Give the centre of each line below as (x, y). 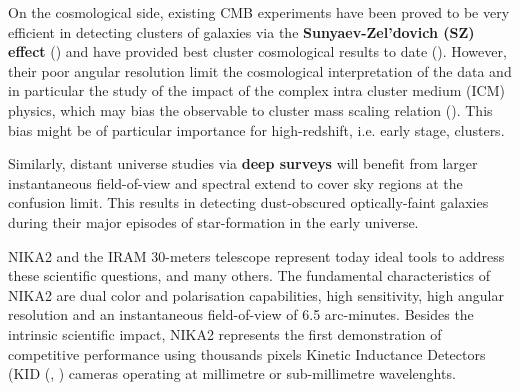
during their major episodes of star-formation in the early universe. (213, 221)
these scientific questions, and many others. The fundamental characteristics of (249, 275)
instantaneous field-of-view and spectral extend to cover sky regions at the (235, 182)
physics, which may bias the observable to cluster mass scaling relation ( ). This (250, 109)
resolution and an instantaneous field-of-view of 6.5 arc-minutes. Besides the (241, 314)
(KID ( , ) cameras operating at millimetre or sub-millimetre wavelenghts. (232, 373)
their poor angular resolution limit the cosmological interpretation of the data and (260, 70)
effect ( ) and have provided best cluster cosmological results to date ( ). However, (257, 51)
